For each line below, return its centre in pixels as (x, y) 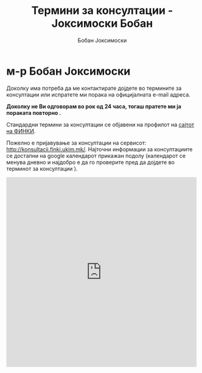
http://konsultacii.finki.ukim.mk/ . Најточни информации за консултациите (99, 149)
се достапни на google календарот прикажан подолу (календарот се (96, 156)
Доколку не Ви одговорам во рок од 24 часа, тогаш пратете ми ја (94, 106)
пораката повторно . (34, 112)
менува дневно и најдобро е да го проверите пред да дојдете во (91, 162)
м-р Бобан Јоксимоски (68, 71)
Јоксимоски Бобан (102, 23)
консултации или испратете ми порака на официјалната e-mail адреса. (98, 94)
